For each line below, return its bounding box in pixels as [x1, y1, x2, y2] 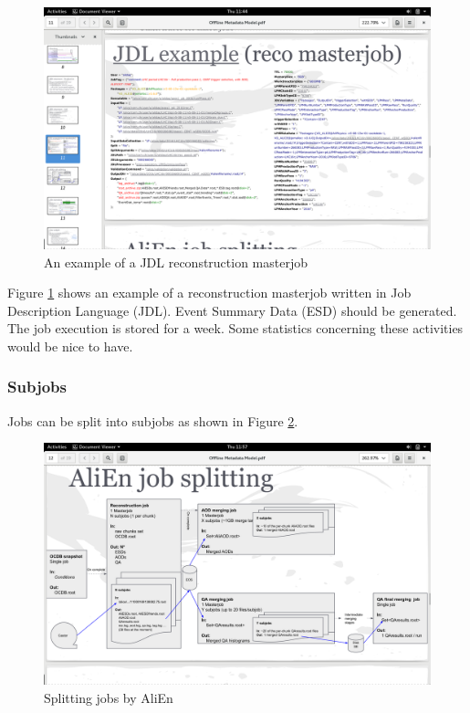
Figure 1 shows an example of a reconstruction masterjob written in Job [7, 283, 412, 302]
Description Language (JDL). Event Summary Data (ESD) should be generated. [7, 300, 457, 320]
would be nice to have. [7, 336, 133, 355]
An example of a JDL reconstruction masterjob [44, 252, 308, 271]
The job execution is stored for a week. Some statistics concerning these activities [7, 319, 464, 338]
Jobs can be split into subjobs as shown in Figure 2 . [7, 411, 298, 430]
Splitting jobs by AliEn [44, 687, 173, 707]
